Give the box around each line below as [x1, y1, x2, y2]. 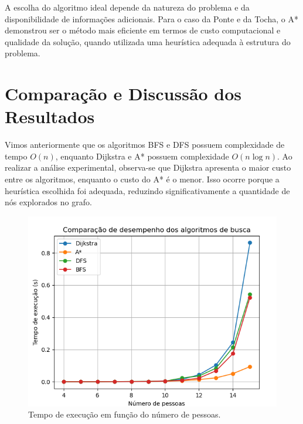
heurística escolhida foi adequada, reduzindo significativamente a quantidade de [5, 184, 290, 196]
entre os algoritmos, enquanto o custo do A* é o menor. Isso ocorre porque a [5, 173, 280, 185]
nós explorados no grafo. [5, 196, 92, 208]
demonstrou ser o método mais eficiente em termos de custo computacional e [5, 24, 281, 36]
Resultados [5, 104, 95, 128]
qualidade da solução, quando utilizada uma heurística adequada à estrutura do [5, 35, 291, 48]
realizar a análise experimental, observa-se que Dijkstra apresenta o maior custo [5, 161, 291, 174]
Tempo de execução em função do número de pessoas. [28, 408, 221, 420]
